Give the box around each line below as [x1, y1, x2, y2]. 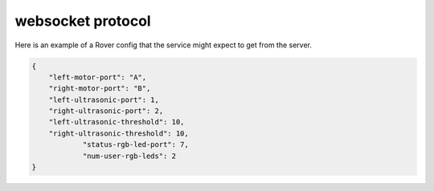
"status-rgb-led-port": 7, [82, 140, 189, 149]
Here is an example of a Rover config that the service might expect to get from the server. [14, 40, 313, 50]
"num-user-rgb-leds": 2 [82, 151, 177, 161]
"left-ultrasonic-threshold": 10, [48, 117, 185, 127]
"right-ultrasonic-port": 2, [48, 107, 164, 116]
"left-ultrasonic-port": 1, [48, 95, 160, 104]
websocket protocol [14, 12, 152, 30]
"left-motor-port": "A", [48, 72, 147, 82]
